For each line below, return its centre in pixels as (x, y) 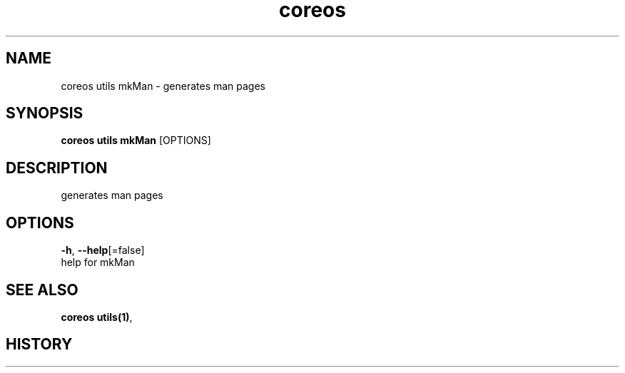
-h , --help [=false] (103, 250)
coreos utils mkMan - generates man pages (163, 86)
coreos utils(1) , (97, 317)
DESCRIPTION (57, 168)
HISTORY (39, 344)
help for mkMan (98, 262)
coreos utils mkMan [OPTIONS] (136, 140)
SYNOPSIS (45, 113)
